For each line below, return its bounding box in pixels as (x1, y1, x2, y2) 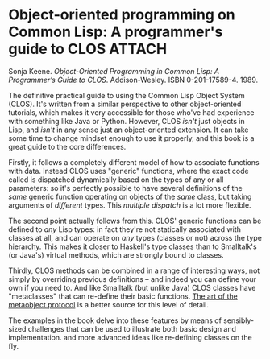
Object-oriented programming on (8, 6, 235, 24)
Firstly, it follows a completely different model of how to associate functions (8, 157, 260, 167)
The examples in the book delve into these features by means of (8, 316, 222, 325)
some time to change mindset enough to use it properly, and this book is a (8, 133, 255, 142)
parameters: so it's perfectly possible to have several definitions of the (8, 183, 243, 192)
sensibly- (222, 316, 255, 325)
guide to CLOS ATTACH (8, 40, 168, 58)
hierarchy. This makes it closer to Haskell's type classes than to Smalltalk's (8, 241, 257, 251)
